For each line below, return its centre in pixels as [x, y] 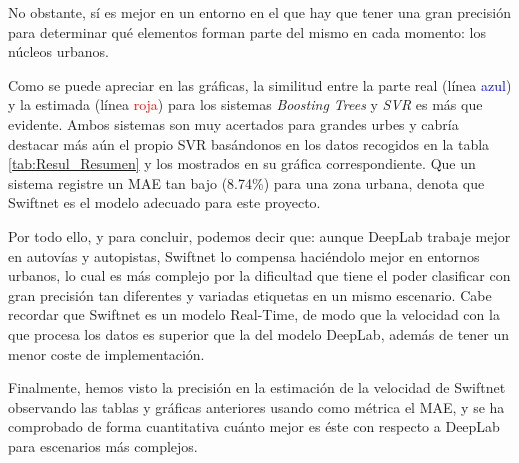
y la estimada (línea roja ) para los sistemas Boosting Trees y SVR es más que [245, 104]
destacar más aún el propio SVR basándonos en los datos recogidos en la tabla [249, 143]
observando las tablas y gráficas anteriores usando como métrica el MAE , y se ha [256, 406]
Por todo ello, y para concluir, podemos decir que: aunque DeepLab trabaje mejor [259, 235]
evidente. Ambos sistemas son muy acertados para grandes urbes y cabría [233, 123]
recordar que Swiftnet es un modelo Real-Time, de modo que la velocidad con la [254, 314]
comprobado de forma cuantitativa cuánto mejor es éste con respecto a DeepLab [254, 426]
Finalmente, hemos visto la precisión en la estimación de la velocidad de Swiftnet [257, 387]
